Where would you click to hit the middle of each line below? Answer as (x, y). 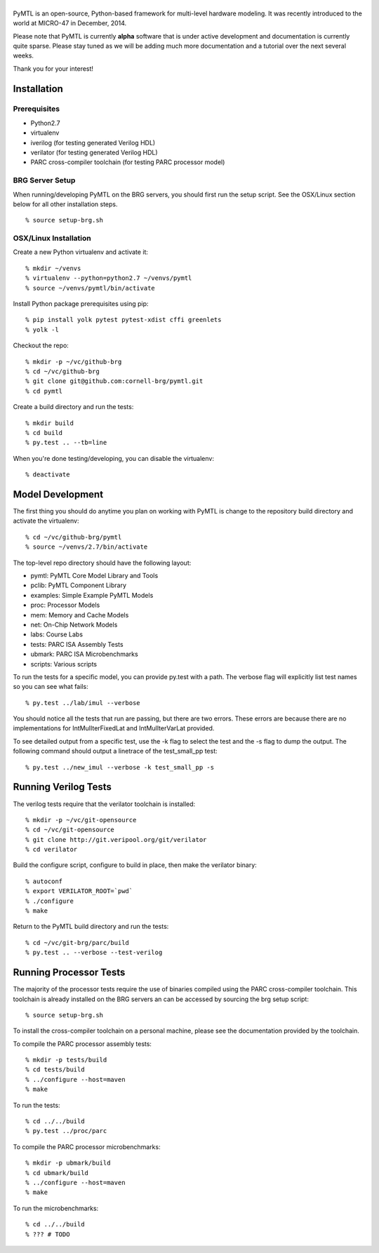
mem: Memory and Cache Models (80, 615)
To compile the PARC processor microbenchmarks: (87, 1146)
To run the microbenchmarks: (56, 1208)
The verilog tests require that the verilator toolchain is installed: (104, 804)
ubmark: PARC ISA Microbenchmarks (84, 654)
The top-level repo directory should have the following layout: (102, 563)
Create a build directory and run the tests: (73, 407)
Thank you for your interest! (53, 68)
